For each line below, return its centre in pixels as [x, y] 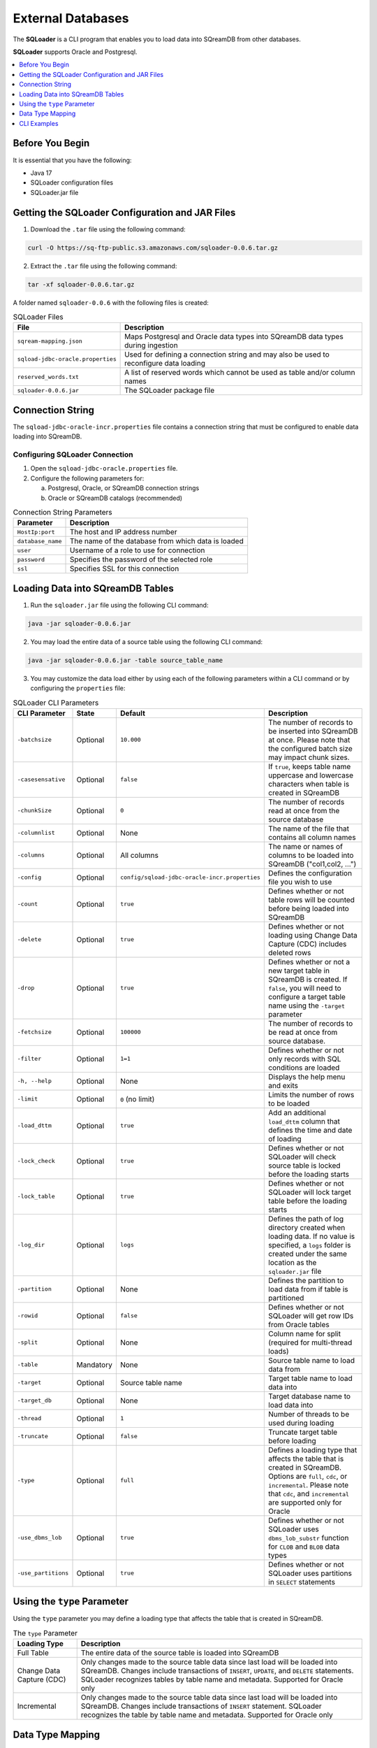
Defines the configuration [310, 873]
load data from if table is [308, 1289]
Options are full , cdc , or [308, 1476]
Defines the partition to [306, 1280]
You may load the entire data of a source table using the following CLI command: [147, 642]
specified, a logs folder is [310, 1245]
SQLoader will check [302, 1156]
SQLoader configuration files [72, 182]
